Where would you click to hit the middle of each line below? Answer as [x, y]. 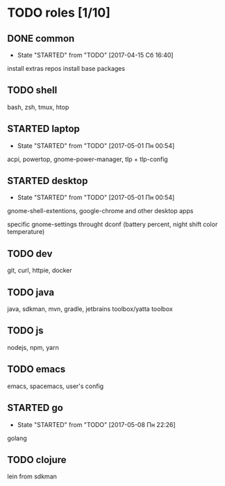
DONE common [41, 39]
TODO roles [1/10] [59, 13]
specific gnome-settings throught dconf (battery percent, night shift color [112, 224]
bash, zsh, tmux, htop [38, 107]
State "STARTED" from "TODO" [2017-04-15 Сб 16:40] [95, 55]
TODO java [31, 292]
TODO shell [32, 91]
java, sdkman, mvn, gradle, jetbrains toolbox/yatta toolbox [90, 309]
